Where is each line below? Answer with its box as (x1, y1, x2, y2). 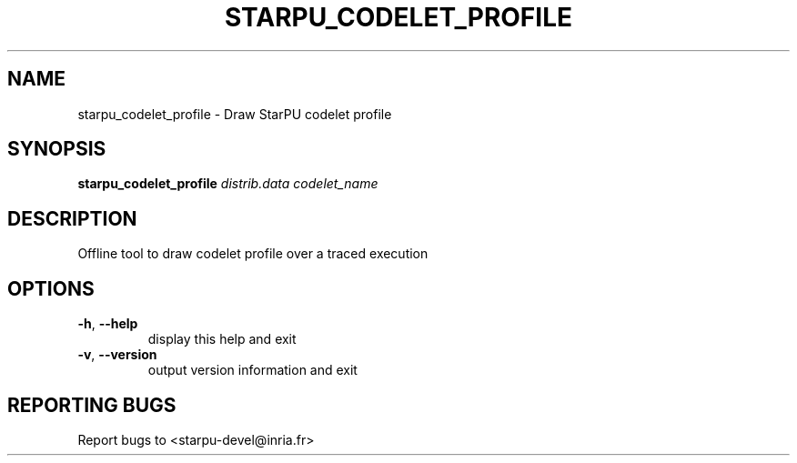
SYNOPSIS (7, 137, 106, 161)
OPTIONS (7, 277, 95, 300)
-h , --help (77, 316, 138, 332)
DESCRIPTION (7, 206, 137, 230)
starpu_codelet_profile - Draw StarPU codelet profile (77, 106, 392, 122)
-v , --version (77, 347, 157, 363)
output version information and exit (147, 362, 358, 378)
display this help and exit (147, 331, 297, 347)
